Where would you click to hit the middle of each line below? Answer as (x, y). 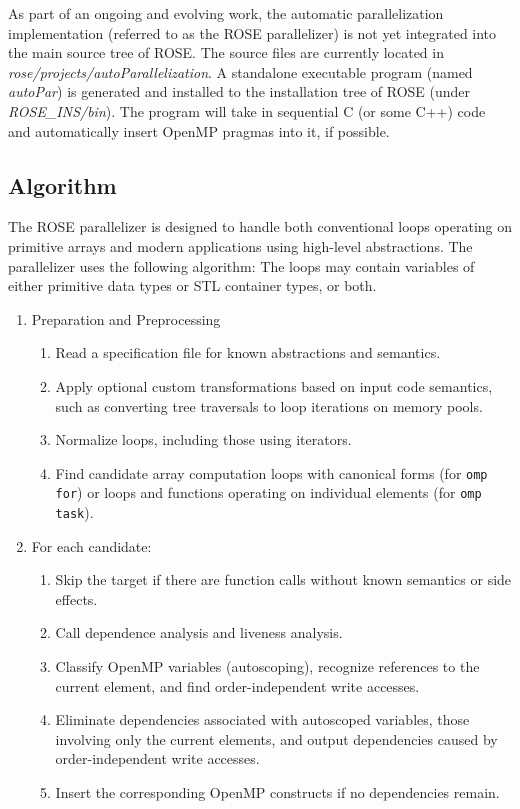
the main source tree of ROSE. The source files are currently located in (226, 52)
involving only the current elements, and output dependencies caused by (276, 738)
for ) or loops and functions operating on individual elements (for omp (268, 492)
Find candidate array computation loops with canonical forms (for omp (271, 472)
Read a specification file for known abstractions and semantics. (248, 352)
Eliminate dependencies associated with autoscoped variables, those (262, 719)
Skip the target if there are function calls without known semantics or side (283, 579)
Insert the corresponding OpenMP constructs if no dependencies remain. (277, 792)
